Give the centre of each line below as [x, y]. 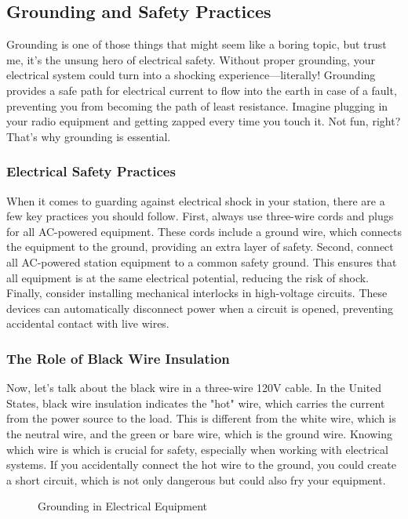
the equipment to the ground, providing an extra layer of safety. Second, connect [200, 247]
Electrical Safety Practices [91, 171]
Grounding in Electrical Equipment [123, 506]
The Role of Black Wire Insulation [118, 358]
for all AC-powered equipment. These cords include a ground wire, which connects [204, 231]
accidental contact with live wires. [88, 323]
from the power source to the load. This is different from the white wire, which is [201, 418]
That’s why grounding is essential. [89, 136]
